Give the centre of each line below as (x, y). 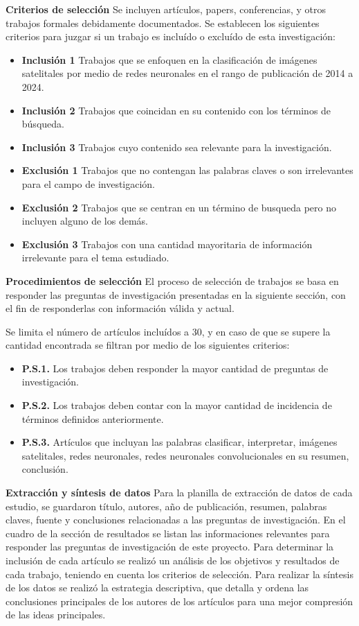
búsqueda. (43, 124)
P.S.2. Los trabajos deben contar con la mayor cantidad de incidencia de (177, 405)
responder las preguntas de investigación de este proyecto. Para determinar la (170, 547)
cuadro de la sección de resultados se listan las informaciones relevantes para (168, 533)
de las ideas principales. (56, 615)
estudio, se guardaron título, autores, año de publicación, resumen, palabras (166, 506)
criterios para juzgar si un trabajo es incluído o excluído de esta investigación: (171, 36)
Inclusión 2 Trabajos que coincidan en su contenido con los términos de (176, 110)
